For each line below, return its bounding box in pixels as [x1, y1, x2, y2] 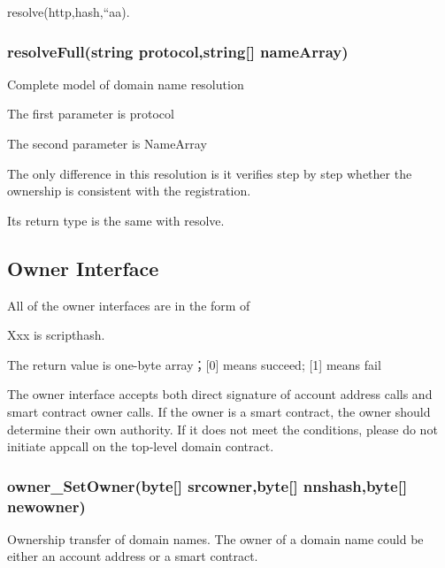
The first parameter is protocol [7, 104, 174, 123]
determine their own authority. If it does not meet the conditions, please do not [7, 419, 438, 438]
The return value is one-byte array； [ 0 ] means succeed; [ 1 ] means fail [7, 355, 381, 373]
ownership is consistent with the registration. [7, 181, 251, 200]
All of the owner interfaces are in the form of [7, 296, 250, 314]
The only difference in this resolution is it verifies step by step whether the [7, 164, 412, 182]
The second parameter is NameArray [7, 134, 207, 152]
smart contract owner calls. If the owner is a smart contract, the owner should [7, 402, 431, 420]
